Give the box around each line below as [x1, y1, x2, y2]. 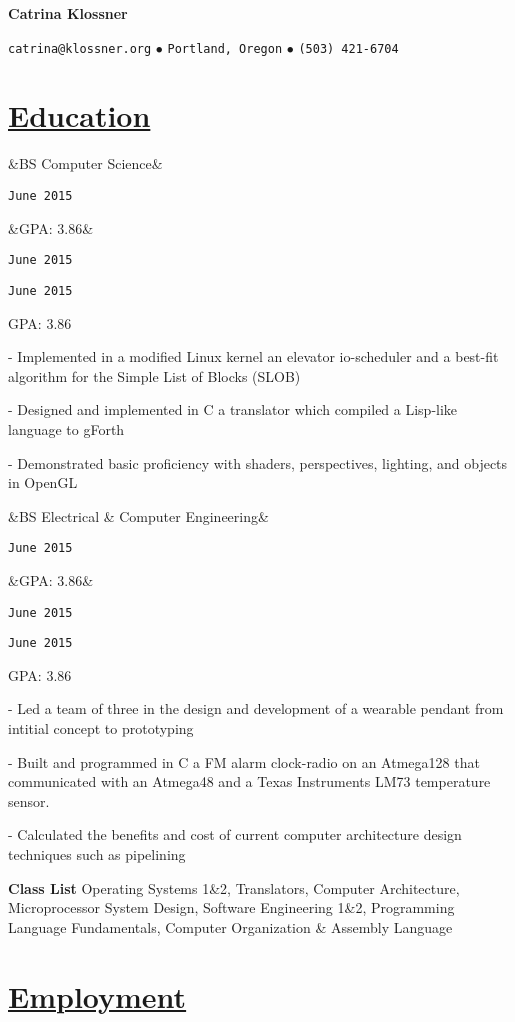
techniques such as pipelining [8, 844, 186, 864]
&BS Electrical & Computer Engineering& [8, 505, 269, 526]
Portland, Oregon [167, 41, 283, 56]
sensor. [8, 790, 50, 811]
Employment [8, 975, 187, 1016]
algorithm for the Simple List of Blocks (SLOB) [8, 365, 301, 386]
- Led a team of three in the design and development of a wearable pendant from [8, 698, 504, 719]
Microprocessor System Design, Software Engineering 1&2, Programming [8, 897, 455, 918]
